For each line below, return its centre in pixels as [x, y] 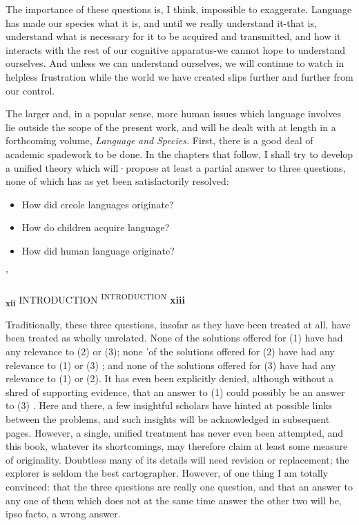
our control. [30, 90]
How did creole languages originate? [98, 204]
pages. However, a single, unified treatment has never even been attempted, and [175, 432]
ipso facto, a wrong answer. [63, 514]
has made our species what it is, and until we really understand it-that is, [161, 22]
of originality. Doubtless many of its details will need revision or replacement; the [177, 459]
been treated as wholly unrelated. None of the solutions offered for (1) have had [174, 338]
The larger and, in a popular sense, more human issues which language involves [173, 113]
